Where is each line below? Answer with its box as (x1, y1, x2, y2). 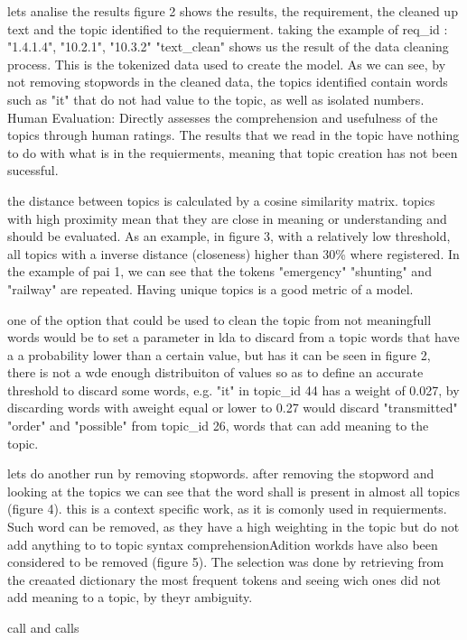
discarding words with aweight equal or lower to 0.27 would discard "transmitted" (7, 398, 458, 417)
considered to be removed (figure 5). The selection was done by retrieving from (7, 552, 444, 571)
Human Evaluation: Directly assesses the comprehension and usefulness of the (7, 107, 438, 126)
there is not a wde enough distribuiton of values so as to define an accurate (7, 363, 424, 382)
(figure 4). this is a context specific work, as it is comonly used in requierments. (7, 499, 447, 518)
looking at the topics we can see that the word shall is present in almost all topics (7, 481, 461, 500)
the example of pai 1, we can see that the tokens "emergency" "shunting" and (7, 262, 432, 281)
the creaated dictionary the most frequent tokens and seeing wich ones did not (7, 570, 441, 589)
